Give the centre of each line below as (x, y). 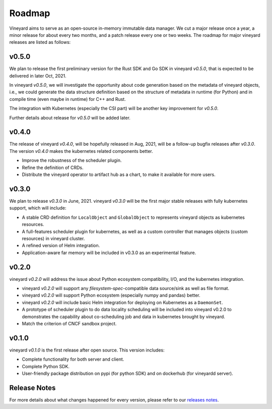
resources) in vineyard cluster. (53, 238)
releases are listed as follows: (40, 42)
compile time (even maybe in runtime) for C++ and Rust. (67, 99)
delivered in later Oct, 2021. (38, 76)
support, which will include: (38, 208)
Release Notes (32, 388)
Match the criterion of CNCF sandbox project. (69, 323)
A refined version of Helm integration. (61, 246)
